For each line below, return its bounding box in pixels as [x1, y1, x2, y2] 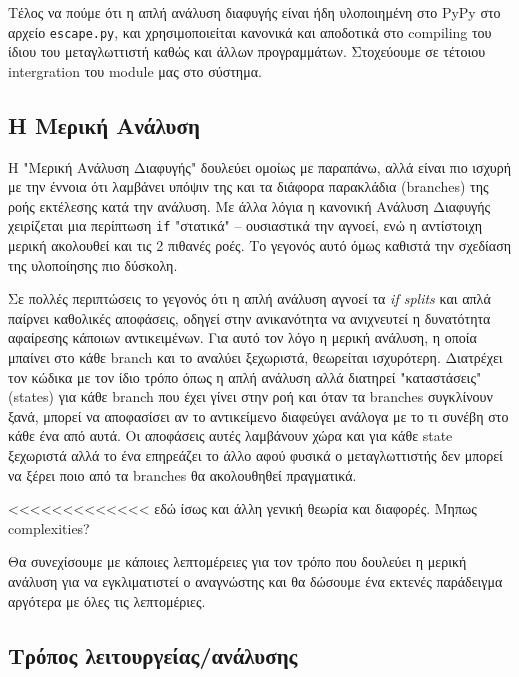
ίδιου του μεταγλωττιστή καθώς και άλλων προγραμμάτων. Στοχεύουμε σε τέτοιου [8, 41, 486, 62]
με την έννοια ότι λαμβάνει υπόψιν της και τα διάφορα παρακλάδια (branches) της [8, 176, 489, 197]
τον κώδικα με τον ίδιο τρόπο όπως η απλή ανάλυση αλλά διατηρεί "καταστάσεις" [8, 366, 482, 387]
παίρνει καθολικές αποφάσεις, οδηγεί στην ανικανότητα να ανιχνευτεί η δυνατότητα [8, 307, 491, 328]
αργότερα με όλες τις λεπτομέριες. [8, 590, 206, 611]
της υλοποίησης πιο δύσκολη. [8, 254, 178, 275]
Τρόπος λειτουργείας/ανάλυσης [8, 639, 298, 670]
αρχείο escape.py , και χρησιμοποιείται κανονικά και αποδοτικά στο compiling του [8, 21, 492, 42]
